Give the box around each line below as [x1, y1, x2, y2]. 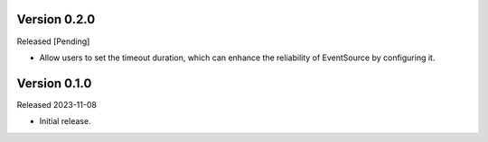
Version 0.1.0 [16, 75, 92, 91]
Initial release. [39, 116, 91, 127]
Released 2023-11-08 [16, 99, 97, 110]
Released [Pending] [16, 36, 90, 47]
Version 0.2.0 [16, 12, 96, 27]
